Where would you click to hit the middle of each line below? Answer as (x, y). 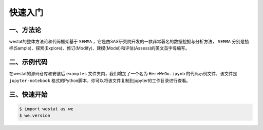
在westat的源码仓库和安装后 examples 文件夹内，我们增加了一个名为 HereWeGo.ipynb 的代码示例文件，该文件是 (123, 74)
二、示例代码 (28, 62)
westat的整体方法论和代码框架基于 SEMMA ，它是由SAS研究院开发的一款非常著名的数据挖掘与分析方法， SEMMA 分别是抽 (129, 42)
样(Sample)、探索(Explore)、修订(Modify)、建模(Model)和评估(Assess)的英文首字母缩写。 (99, 48)
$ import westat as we (46, 109)
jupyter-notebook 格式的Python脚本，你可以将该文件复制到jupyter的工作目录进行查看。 (100, 81)
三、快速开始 (28, 94)
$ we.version (35, 116)
